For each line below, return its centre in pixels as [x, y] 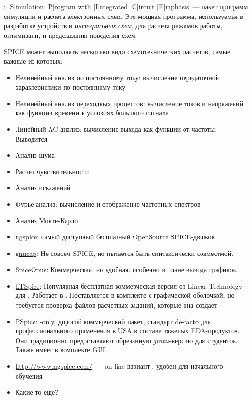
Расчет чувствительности [52, 171]
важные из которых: [33, 61]
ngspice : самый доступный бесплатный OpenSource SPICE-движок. [116, 237]
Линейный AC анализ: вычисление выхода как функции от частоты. [116, 129]
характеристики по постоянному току [70, 87]
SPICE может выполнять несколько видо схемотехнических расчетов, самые [117, 51]
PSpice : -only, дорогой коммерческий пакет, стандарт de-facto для [113, 321]
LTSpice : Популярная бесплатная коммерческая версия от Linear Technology [129, 285]
